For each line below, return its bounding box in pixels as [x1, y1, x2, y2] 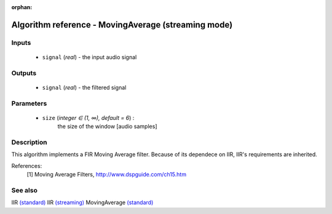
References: [11, 162, 42, 169]
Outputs [11, 68, 37, 77]
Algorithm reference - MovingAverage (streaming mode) [11, 19, 233, 30]
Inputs [11, 38, 31, 47]
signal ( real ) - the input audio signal [42, 53, 137, 61]
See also [11, 186, 38, 194]
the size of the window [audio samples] [57, 123, 157, 130]
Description [11, 138, 47, 147]
